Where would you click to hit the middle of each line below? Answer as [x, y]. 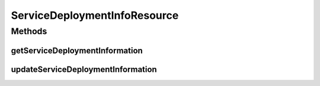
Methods [29, 31]
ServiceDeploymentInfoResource [95, 15]
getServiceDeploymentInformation [77, 50]
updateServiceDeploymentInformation [84, 69]
